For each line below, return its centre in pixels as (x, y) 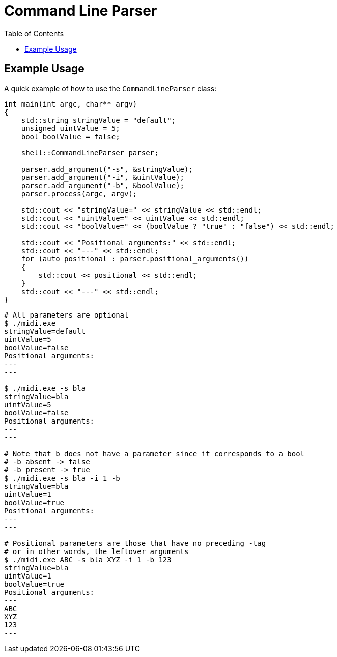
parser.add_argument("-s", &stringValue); (107, 169)
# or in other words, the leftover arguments (96, 551)
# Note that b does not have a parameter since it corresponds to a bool (155, 453)
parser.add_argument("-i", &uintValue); (103, 177)
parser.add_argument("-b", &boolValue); (103, 185)
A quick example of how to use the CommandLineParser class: (110, 88)
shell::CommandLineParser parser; (90, 153)
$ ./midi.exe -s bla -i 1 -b (62, 478)
